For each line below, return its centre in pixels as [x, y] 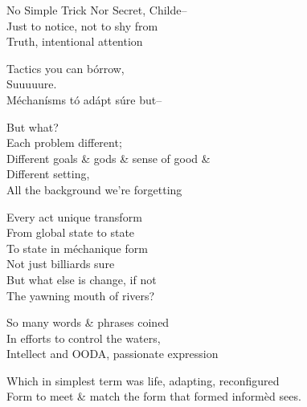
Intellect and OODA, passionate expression [113, 354]
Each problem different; [64, 142]
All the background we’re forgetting [94, 189]
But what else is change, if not [82, 279]
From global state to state [71, 232]
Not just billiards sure [61, 264]
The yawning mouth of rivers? [81, 295]
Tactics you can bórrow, [65, 68]
